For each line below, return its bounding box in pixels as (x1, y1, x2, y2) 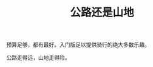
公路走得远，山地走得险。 (6, 54, 70, 62)
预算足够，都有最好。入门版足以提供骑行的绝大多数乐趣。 (6, 41, 150, 49)
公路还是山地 (69, 5, 134, 19)
